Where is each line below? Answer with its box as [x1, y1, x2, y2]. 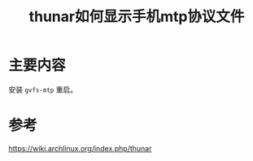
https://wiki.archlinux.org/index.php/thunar [8, 143, 152, 153]
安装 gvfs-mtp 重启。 [8, 85, 78, 94]
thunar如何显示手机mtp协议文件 [28, 7, 245, 26]
